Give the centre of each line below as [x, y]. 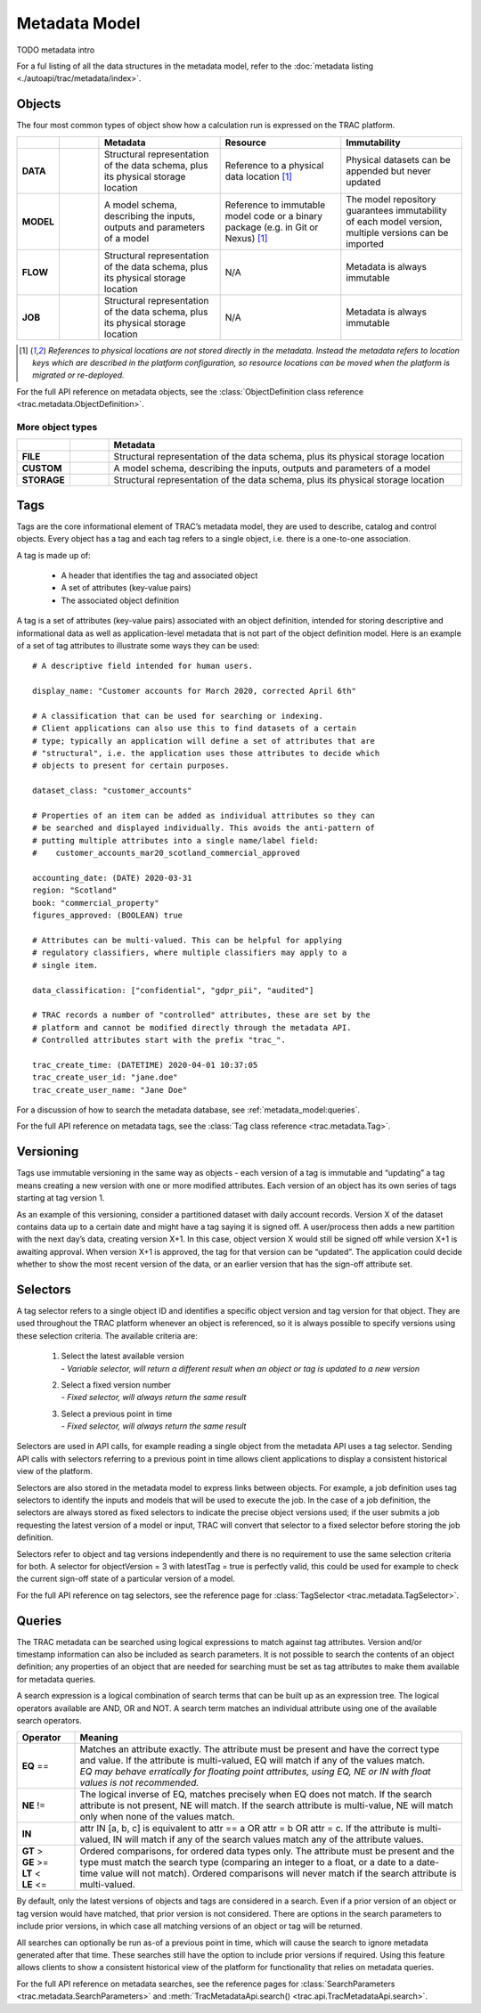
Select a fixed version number [116, 1384]
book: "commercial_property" [96, 903]
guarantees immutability [396, 210]
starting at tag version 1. [61, 1198]
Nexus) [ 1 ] [246, 238]
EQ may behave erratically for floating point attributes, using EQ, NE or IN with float [255, 1772]
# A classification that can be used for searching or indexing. [178, 716]
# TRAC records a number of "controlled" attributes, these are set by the [201, 1015]
